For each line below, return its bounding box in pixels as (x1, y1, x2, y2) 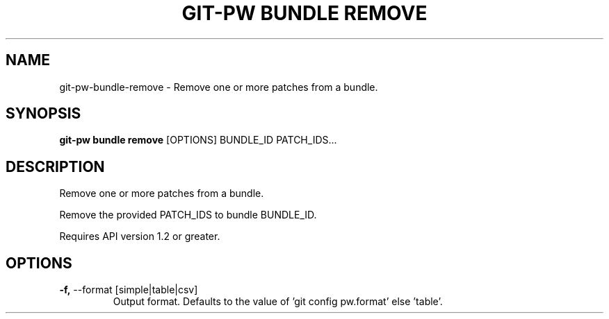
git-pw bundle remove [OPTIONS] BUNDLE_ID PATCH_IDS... (59, 134, 337, 146)
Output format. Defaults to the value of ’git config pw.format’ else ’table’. (113, 295, 443, 308)
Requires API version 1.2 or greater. (59, 230, 220, 243)
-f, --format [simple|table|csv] (59, 284, 198, 296)
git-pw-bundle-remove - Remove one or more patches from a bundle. (59, 80, 378, 93)
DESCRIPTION (6, 157, 105, 175)
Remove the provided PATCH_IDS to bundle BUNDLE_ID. (59, 209, 317, 221)
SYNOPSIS (6, 105, 81, 123)
